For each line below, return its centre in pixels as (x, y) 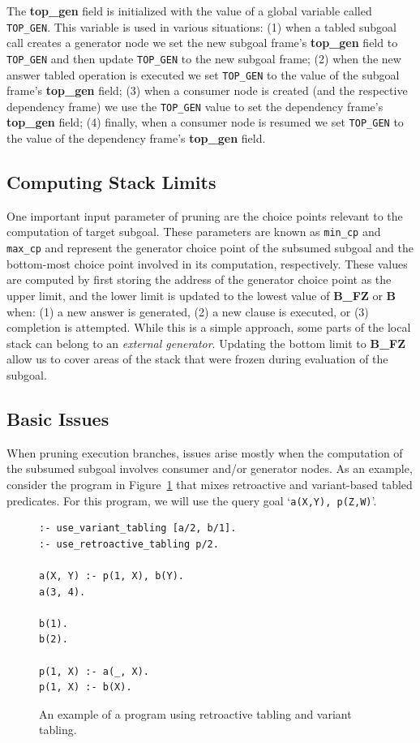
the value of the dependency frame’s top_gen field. (136, 138)
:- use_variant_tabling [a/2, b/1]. (138, 528)
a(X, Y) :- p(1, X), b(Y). (111, 576)
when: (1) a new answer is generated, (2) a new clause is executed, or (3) (188, 311)
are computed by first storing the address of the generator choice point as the (199, 279)
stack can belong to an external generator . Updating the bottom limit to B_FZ (206, 343)
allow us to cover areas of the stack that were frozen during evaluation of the (197, 359)
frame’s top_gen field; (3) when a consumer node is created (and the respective (207, 90)
